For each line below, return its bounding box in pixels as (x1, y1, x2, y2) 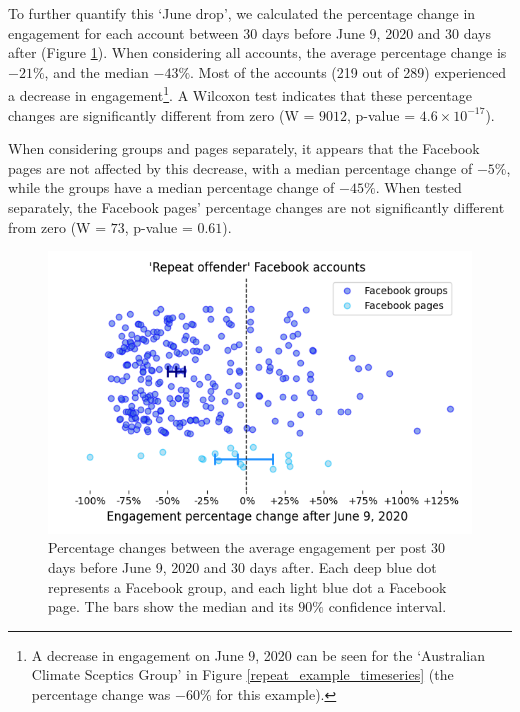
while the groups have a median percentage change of (8, 177, 335, 198)
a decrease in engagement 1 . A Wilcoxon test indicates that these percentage (8, 82, 472, 106)
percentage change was (31, 684, 171, 704)
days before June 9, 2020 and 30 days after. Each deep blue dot (48, 557, 437, 578)
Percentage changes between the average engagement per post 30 (48, 537, 446, 558)
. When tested (375, 177, 462, 198)
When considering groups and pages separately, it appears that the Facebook (8, 138, 480, 159)
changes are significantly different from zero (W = (8, 104, 315, 125)
